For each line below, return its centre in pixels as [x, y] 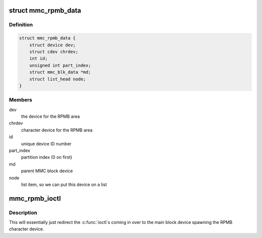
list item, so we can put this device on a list [64, 184]
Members [21, 100]
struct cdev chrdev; [54, 52]
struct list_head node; [57, 79]
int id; [39, 59]
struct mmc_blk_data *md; [60, 72]
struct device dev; [53, 45]
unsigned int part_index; [60, 65]
